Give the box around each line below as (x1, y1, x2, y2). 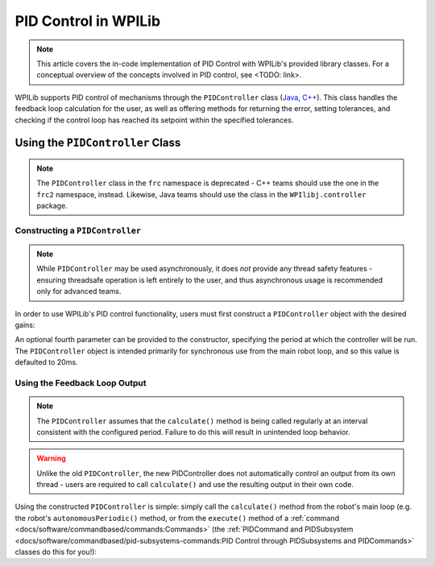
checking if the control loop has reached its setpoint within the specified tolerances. (14, 115, 294, 125)
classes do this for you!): (14, 547, 97, 557)
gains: (14, 320, 35, 329)
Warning (36, 453, 66, 463)
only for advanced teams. (36, 287, 122, 296)
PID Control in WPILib (14, 12, 161, 30)
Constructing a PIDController (14, 225, 142, 236)
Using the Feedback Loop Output (14, 377, 147, 388)
